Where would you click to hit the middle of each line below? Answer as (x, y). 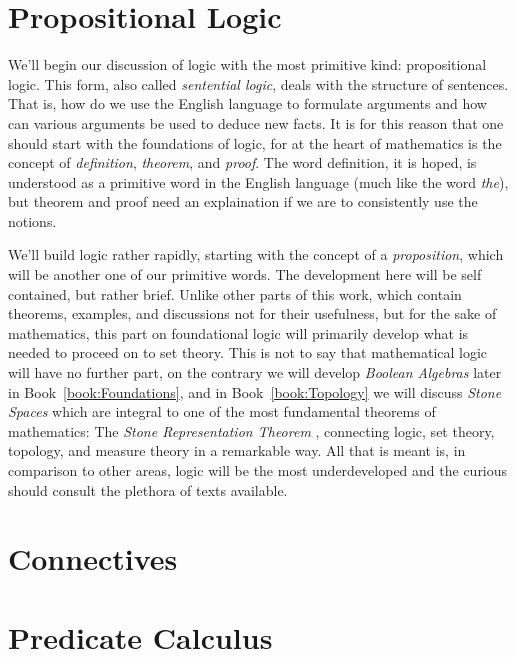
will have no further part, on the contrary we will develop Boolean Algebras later (255, 372)
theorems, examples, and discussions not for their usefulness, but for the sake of (252, 313)
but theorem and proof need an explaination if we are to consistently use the (243, 201)
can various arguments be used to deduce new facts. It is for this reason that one (256, 122)
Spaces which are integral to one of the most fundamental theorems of (222, 411)
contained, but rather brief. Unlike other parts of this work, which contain (235, 293)
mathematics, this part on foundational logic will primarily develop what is (238, 332)
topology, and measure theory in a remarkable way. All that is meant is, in (237, 450)
